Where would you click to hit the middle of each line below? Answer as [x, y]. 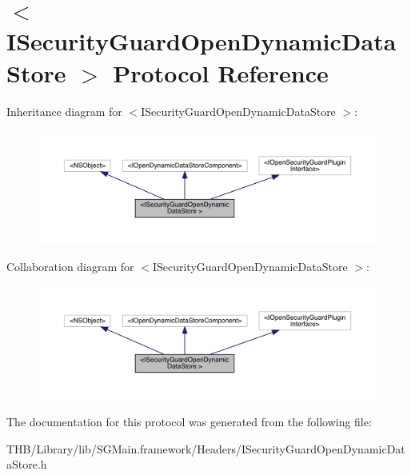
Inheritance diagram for [64, 111]
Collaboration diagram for [70, 266]
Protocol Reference [221, 72]
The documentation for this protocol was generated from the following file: [189, 421]
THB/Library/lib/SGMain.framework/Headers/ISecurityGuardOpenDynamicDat [206, 448]
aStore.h [27, 464]
